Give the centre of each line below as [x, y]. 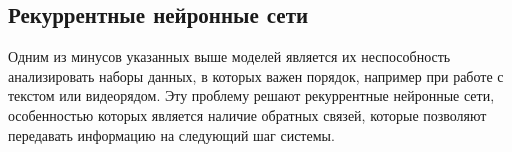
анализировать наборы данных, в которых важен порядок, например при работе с [256, 75]
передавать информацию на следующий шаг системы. [171, 134]
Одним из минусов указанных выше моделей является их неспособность [229, 56]
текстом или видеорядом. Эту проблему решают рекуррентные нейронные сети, [251, 95]
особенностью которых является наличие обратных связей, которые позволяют [247, 114]
